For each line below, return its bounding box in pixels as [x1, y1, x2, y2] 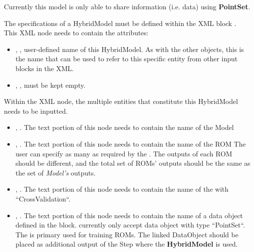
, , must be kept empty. [15, 79, 86, 90]
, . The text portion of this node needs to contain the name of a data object [15, 210, 243, 220]
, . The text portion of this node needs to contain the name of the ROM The [15, 138, 246, 149]
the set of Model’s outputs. [15, 167, 96, 177]
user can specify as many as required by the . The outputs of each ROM [15, 148, 232, 158]
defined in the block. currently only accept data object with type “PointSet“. [15, 220, 245, 230]
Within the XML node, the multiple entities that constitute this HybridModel [4, 96, 238, 106]
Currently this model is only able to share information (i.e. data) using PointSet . [4, 1, 251, 11]
